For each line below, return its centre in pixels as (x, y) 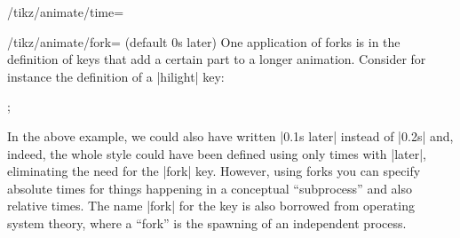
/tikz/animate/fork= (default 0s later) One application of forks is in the (204, 41)
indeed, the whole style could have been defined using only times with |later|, (217, 153)
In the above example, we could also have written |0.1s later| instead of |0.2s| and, (230, 135)
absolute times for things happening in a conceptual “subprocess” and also (210, 188)
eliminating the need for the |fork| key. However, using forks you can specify (214, 171)
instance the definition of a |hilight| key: (116, 76)
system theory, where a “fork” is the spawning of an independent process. (207, 222)
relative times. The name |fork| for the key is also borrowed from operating (211, 206)
